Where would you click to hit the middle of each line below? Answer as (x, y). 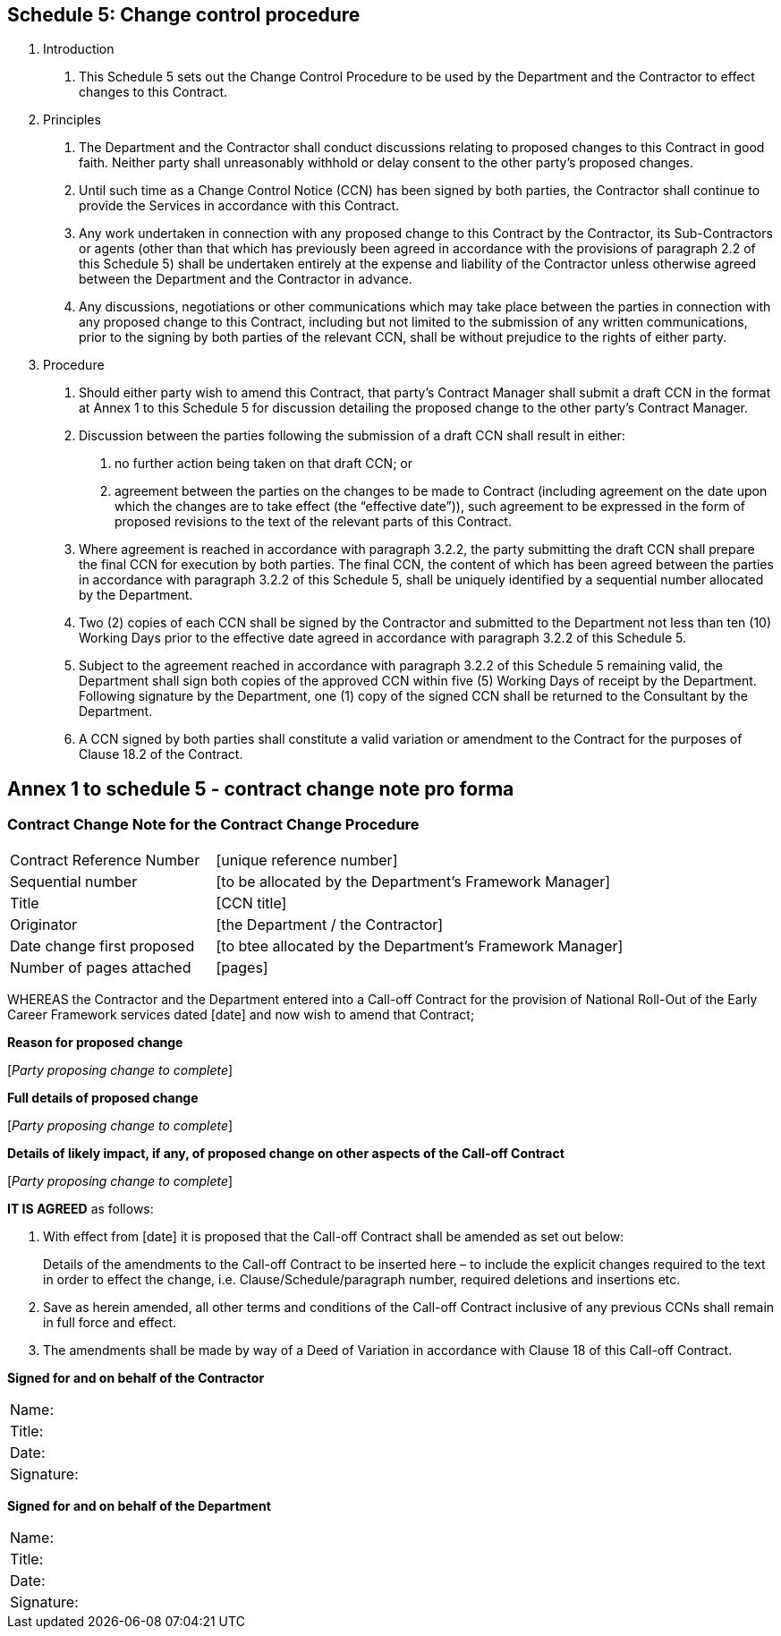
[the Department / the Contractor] (330, 924)
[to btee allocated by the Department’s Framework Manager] (420, 946)
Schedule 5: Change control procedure (184, 15)
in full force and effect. (110, 1322)
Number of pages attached (101, 967)
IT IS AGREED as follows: (81, 1208)
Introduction (79, 49)
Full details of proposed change (103, 1097)
